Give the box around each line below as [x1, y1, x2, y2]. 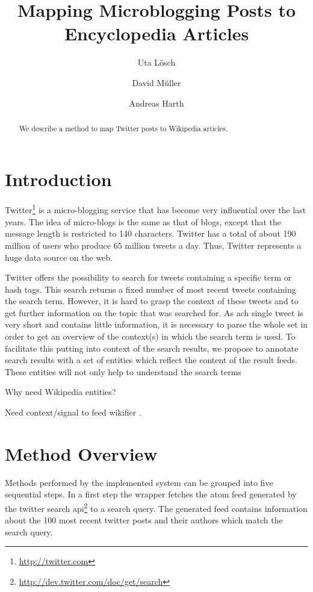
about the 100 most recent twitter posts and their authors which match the [5, 514, 283, 526]
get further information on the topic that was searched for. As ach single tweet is [5, 306, 303, 319]
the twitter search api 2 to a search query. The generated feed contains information [5, 500, 308, 514]
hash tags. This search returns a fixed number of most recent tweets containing [5, 282, 296, 295]
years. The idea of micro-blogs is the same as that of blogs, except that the [5, 215, 281, 228]
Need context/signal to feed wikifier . [5, 406, 141, 419]
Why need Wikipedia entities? [5, 385, 116, 398]
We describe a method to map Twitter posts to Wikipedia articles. [19, 123, 228, 133]
